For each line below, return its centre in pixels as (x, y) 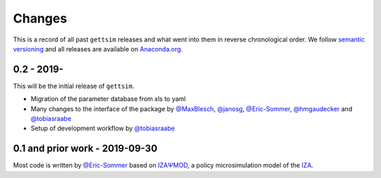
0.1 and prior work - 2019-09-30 (85, 149)
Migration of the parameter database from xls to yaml (108, 99)
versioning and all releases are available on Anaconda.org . (98, 49)
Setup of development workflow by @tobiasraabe (103, 128)
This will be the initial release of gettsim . (74, 86)
